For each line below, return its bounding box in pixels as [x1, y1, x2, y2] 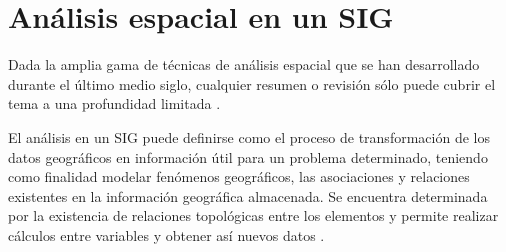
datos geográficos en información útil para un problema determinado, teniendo [8, 146, 488, 167]
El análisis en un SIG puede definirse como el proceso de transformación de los [8, 126, 490, 147]
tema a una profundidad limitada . [8, 93, 221, 114]
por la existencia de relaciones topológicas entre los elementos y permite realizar [8, 205, 499, 226]
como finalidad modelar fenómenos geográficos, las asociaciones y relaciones [8, 166, 470, 187]
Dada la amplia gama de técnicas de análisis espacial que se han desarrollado [8, 54, 480, 75]
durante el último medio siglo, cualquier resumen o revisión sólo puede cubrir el [8, 73, 496, 94]
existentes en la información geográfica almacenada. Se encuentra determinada [8, 185, 488, 206]
